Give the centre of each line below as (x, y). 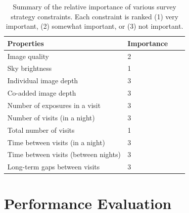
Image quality (28, 56)
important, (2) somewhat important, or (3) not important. (94, 26)
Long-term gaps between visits (54, 167)
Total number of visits (41, 130)
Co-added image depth (42, 93)
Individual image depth (43, 80)
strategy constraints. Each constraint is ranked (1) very (94, 16)
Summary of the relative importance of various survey (94, 6)
